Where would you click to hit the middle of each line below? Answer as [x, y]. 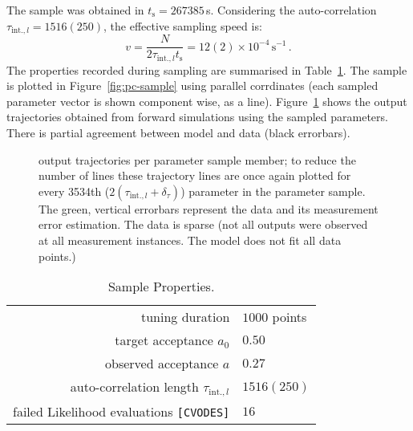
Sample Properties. [161, 287]
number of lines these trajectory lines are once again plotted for [195, 175]
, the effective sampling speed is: [183, 25]
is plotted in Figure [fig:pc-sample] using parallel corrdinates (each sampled [192, 85]
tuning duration [185, 317]
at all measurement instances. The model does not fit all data [190, 240]
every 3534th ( [74, 191]
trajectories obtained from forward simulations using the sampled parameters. [197, 117]
